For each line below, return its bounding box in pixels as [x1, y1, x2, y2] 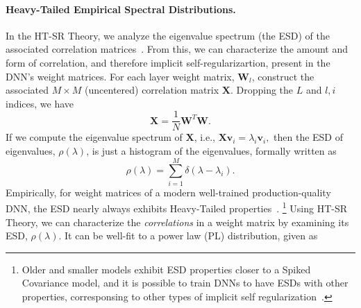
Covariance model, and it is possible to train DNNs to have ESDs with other [22, 275, 349, 290]
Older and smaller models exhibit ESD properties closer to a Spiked [22, 262, 311, 276]
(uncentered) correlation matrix [85, 83, 219, 97]
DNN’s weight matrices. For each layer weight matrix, [6, 69, 235, 83]
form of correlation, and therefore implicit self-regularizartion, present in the [6, 55, 330, 69]
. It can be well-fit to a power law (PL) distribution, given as [58, 228, 318, 243]
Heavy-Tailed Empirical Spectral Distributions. [6, 1, 236, 16]
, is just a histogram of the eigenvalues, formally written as [86, 144, 337, 158]
